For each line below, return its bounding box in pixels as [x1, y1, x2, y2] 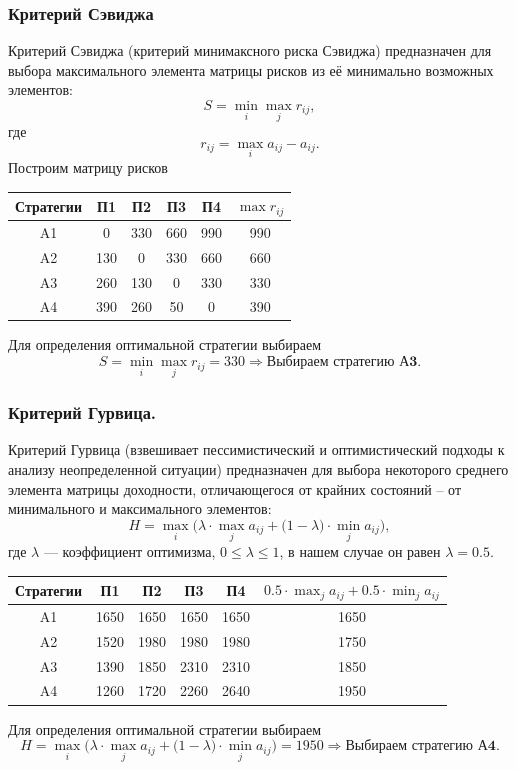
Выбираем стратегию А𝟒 [345, 739, 496, 754]
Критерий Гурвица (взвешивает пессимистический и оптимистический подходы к [8, 439, 505, 460]
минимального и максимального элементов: [8, 498, 272, 519]
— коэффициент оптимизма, [43, 541, 216, 562]
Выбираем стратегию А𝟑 [266, 355, 418, 370]
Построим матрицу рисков [8, 157, 168, 178]
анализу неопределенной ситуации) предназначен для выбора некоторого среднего [8, 459, 509, 480]
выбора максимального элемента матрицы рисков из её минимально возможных [8, 59, 494, 80]
